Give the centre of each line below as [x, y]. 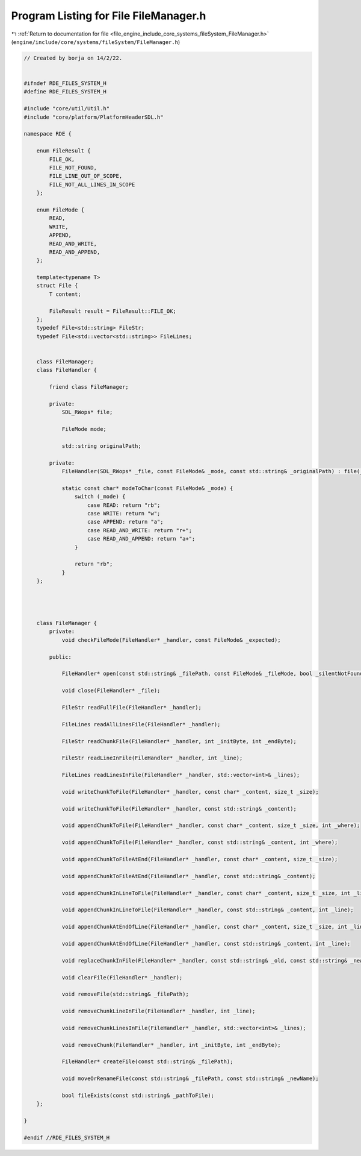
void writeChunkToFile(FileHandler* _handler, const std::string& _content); [179, 809]
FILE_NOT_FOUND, [73, 168]
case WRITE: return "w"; [124, 514]
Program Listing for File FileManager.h [109, 16]
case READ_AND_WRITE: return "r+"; [140, 530]
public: [60, 657]
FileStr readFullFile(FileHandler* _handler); [131, 707]
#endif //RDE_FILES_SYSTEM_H [67, 1137]
